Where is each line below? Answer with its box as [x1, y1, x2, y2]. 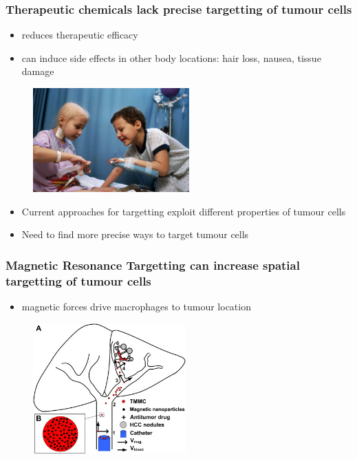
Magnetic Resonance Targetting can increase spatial [6, 256, 300, 273]
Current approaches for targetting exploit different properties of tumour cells [21, 204, 346, 218]
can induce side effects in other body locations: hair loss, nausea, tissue [21, 50, 321, 65]
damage [21, 64, 54, 78]
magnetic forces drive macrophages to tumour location [21, 299, 251, 314]
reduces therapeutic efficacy [21, 28, 138, 42]
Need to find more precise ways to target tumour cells [21, 227, 249, 242]
